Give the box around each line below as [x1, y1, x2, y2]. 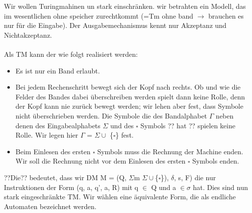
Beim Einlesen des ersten [15, 146, 91, 156]
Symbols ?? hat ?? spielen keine [140, 120, 235, 130]
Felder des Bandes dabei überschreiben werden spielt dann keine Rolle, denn [15, 91, 245, 101]
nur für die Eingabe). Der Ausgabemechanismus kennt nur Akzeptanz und [4, 20, 227, 30]
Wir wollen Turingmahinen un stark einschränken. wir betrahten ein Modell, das [4, 1, 246, 11]
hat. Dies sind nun [193, 182, 248, 192]
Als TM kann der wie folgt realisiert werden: [4, 48, 138, 59]
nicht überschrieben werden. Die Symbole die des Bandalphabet [15, 110, 207, 120]
